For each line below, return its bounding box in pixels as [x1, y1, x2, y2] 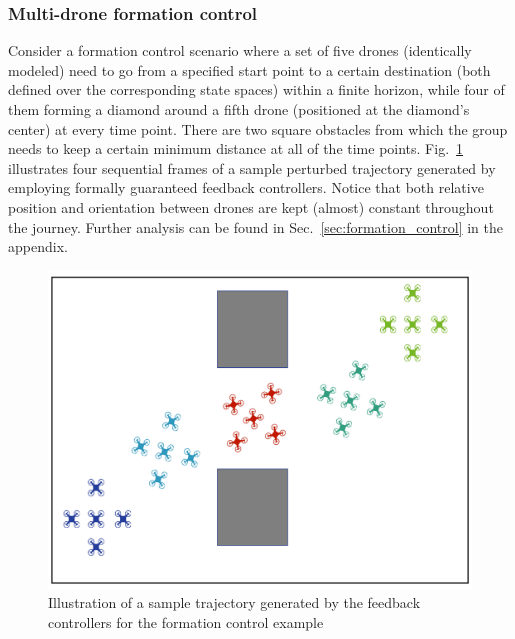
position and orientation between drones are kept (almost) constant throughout [8, 196, 494, 217]
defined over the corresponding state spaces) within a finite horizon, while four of [8, 79, 505, 100]
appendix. [8, 236, 68, 257]
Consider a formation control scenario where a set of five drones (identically [8, 40, 472, 61]
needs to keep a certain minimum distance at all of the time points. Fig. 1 [8, 138, 464, 159]
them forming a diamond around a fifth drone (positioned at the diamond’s [8, 99, 470, 119]
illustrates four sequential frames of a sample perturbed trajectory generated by [8, 157, 496, 178]
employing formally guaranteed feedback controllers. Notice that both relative [8, 177, 484, 198]
